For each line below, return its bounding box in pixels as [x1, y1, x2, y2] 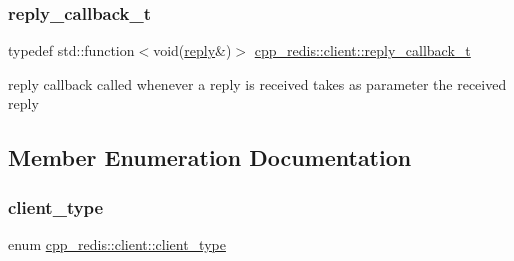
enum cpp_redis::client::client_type [8, 234, 226, 254]
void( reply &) [153, 40, 232, 61]
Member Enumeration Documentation [8, 142, 412, 173]
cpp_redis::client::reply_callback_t [254, 40, 471, 61]
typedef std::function [8, 40, 135, 61]
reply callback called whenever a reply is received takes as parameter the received [8, 73, 507, 94]
